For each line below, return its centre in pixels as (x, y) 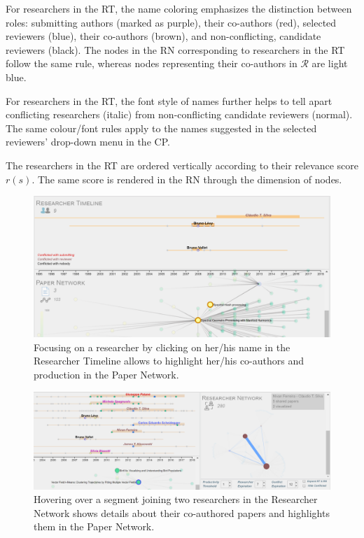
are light (330, 63)
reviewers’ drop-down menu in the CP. (88, 142)
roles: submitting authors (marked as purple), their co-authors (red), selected (171, 22)
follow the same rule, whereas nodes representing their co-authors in (152, 63)
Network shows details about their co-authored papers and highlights (182, 512)
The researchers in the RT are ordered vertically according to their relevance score (182, 165)
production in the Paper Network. (106, 374)
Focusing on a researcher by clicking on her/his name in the (162, 347)
